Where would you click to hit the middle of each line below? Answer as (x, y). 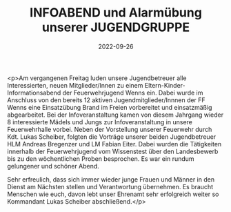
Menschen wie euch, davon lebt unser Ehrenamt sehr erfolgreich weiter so (113, 194)
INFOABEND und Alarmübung (116, 13)
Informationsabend (34, 93)
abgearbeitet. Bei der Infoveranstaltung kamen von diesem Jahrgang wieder (115, 115)
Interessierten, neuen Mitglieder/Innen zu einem (75, 85)
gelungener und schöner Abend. (53, 166)
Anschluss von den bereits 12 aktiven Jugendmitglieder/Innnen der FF (106, 100)
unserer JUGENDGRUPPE (116, 27)
